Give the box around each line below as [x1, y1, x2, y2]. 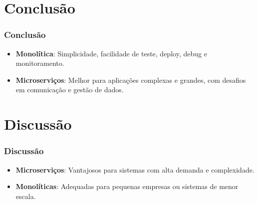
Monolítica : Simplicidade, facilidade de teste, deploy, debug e [15, 48, 207, 58]
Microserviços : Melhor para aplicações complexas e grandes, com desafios [15, 74, 246, 85]
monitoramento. [15, 58, 64, 68]
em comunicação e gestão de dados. [15, 84, 124, 95]
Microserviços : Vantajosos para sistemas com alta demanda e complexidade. [15, 164, 255, 175]
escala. [15, 191, 36, 201]
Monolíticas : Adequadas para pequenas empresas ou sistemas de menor [15, 181, 239, 192]
